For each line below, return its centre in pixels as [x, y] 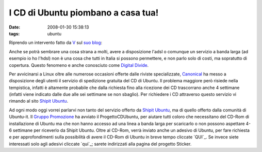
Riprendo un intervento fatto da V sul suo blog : [56, 43]
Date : [15, 27]
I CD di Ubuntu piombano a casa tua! [84, 13]
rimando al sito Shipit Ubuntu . [39, 101]
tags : [14, 33]
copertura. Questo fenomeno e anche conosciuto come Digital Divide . [79, 65]
